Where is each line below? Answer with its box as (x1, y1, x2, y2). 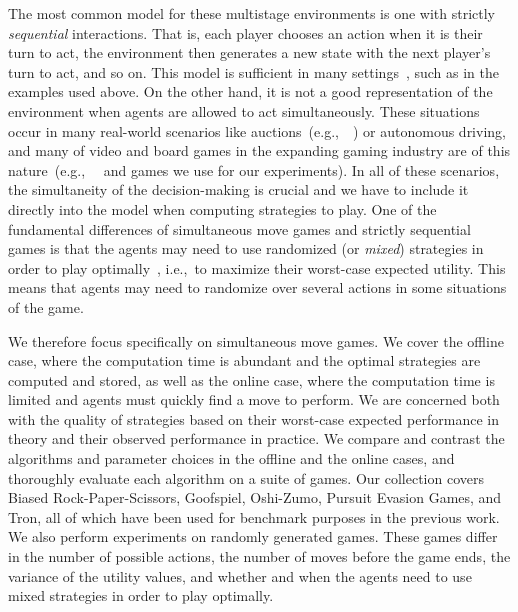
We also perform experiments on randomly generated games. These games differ (8, 526, 498, 547)
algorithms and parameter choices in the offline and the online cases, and (8, 448, 455, 469)
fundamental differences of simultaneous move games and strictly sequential (8, 218, 471, 239)
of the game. (8, 296, 84, 317)
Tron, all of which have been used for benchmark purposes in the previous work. (8, 506, 500, 527)
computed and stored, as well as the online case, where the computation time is (8, 369, 495, 390)
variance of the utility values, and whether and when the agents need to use (8, 565, 472, 586)
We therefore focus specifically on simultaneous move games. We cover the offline (8, 330, 504, 351)
